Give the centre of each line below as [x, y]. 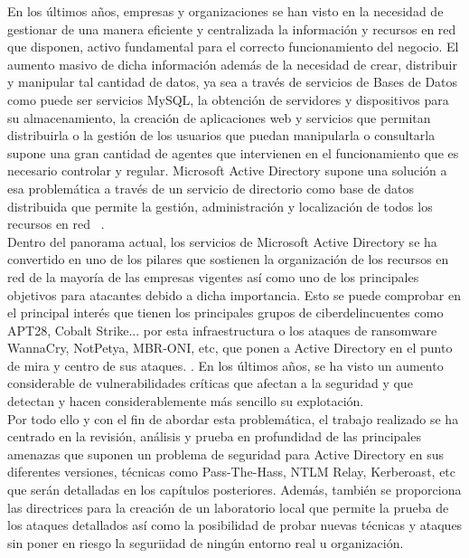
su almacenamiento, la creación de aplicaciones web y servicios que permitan [219, 117]
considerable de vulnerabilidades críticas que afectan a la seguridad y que [210, 383]
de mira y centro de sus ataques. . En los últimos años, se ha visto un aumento [225, 365]
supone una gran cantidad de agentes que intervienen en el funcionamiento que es [233, 152]
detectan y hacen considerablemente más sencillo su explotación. [186, 401]
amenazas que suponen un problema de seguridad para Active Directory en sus [225, 454]
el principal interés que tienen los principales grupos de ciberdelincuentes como [225, 312]
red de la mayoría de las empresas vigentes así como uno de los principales [213, 276]
